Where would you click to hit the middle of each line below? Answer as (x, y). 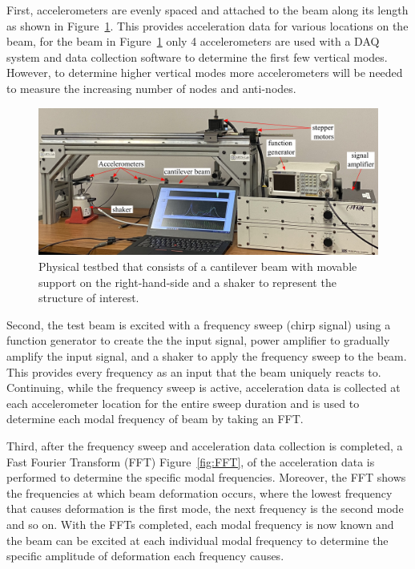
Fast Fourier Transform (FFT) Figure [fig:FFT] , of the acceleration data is (191, 461)
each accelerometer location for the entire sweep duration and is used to (183, 403)
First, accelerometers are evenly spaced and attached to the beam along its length (207, 10)
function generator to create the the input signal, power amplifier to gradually (198, 340)
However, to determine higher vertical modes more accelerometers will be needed (205, 73)
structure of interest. (89, 298)
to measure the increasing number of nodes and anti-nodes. (151, 88)
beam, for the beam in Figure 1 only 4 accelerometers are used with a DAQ (193, 41)
